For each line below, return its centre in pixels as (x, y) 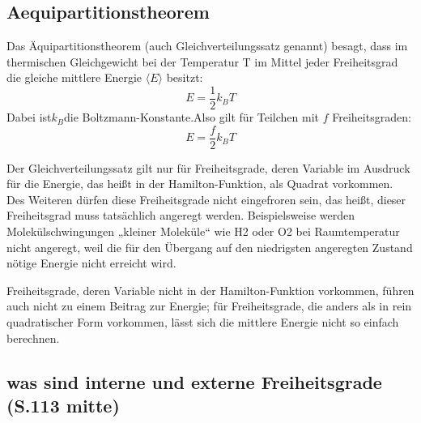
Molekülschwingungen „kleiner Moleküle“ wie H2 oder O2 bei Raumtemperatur (203, 231)
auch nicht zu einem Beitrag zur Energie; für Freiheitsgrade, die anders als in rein (209, 306)
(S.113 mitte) (63, 406)
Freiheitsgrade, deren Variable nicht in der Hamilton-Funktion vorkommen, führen (210, 290)
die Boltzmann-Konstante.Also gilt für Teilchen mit (192, 117)
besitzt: (185, 77)
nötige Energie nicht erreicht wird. (91, 263)
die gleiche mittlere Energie (74, 77)
